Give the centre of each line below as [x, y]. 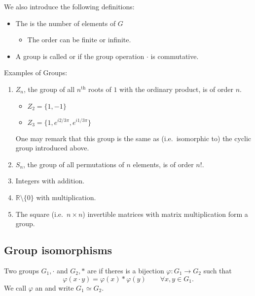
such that [218, 270]
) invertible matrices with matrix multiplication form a [165, 214]
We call [15, 287]
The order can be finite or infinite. [79, 40]
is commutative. [175, 56]
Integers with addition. [50, 181]
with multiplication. [66, 197]
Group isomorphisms [58, 250]
